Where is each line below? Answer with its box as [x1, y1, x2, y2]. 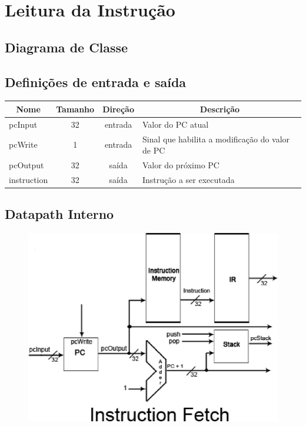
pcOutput [9, 158, 44, 171]
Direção [102, 102, 134, 115]
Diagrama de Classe [5, 38, 128, 56]
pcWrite [9, 138, 38, 151]
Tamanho [56, 102, 95, 115]
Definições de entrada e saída [5, 72, 187, 91]
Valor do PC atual [142, 118, 209, 130]
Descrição [199, 102, 240, 115]
